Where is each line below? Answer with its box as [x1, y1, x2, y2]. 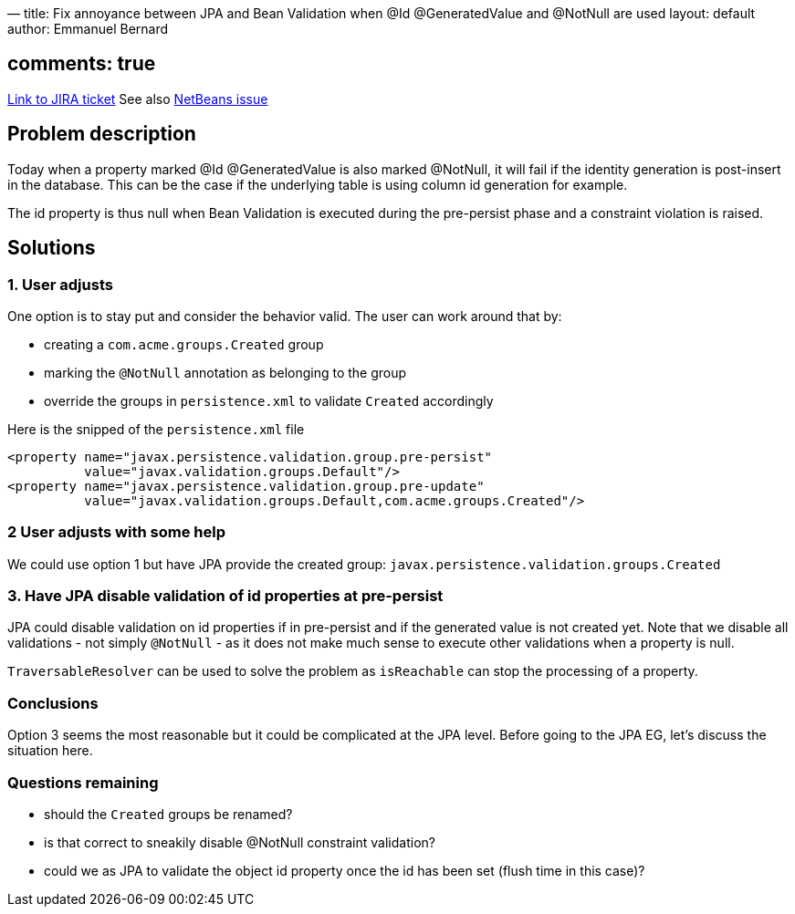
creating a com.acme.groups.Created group [44, 336, 324, 352]
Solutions [7, 236, 96, 260]
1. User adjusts [7, 275, 113, 294]
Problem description [7, 122, 196, 146]
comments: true [7, 52, 156, 76]
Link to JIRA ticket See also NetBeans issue [7, 90, 268, 107]
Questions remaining [7, 773, 159, 792]
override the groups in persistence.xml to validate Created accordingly [44, 392, 494, 409]
